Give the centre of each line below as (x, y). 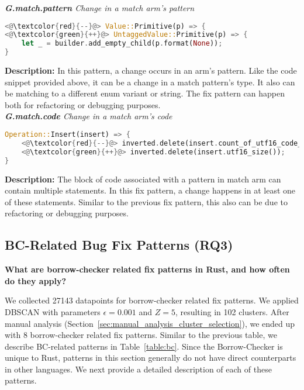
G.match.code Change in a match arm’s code (89, 116)
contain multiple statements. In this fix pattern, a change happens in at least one (150, 190)
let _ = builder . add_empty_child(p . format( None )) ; (122, 44)
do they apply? (36, 280)
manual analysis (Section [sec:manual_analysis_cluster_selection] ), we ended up (150, 323)
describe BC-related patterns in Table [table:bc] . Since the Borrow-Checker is (144, 346)
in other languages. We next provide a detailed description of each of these (138, 369)
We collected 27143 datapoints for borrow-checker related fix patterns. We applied (152, 300)
